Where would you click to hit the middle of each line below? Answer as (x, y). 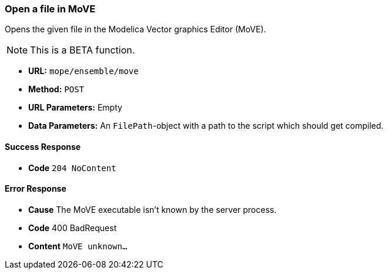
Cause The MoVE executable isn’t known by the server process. (153, 209)
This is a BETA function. (83, 50)
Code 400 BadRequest (73, 228)
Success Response (43, 146)
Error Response (36, 189)
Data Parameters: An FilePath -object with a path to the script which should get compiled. (206, 126)
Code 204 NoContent (72, 168)
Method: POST (56, 89)
